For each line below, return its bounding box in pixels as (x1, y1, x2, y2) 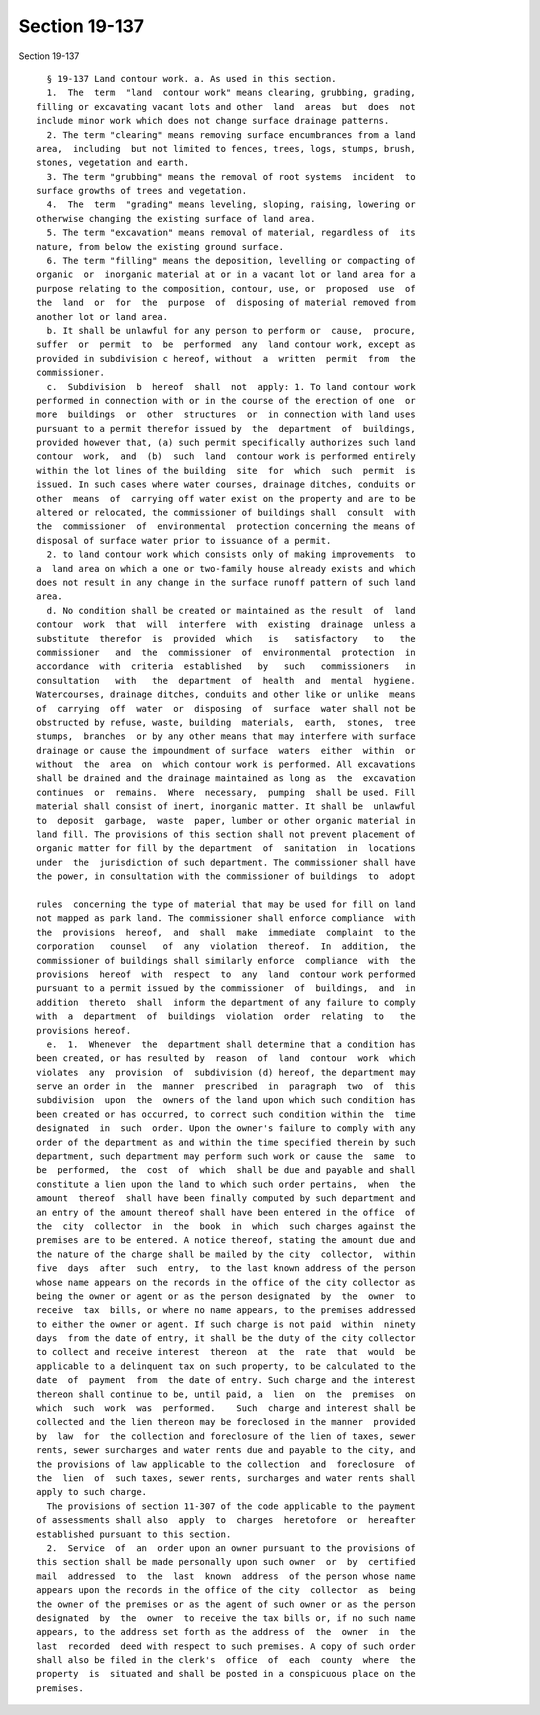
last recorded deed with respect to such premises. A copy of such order (36, 1640, 416, 1652)
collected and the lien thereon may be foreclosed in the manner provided (36, 1416, 416, 1428)
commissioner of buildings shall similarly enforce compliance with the (36, 955, 416, 966)
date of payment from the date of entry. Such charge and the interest (36, 1375, 416, 1386)
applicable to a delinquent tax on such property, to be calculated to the (36, 1360, 416, 1372)
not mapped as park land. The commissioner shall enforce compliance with (36, 913, 416, 924)
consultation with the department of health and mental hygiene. (36, 675, 416, 686)
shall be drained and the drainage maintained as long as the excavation (36, 773, 416, 784)
